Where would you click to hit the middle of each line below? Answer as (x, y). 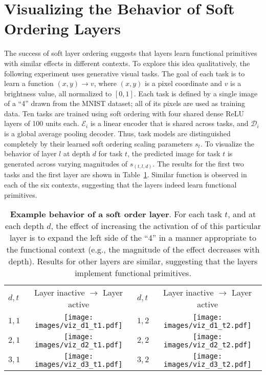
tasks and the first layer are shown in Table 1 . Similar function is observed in (126, 174)
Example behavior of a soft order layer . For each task (116, 214)
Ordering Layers (63, 28)
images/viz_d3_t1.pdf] (79, 364)
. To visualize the (227, 143)
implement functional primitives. (133, 273)
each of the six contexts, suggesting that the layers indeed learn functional (120, 184)
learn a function (29, 83)
